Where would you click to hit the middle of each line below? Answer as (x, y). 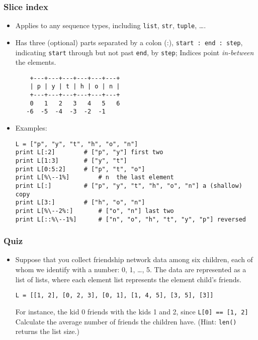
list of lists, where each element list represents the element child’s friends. (128, 279)
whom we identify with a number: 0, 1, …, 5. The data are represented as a (131, 269)
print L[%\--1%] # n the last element (95, 178)
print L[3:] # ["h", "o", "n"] (80, 203)
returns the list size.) (47, 331)
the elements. (36, 62)
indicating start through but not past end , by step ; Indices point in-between (135, 52)
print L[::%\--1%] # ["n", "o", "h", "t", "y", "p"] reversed (131, 219)
